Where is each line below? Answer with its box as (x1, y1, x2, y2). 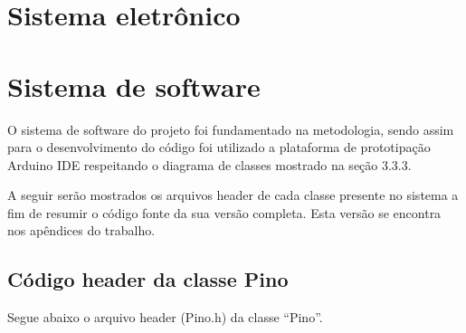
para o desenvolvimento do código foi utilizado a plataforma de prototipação (7, 138, 431, 157)
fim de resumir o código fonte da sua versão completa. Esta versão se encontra (7, 203, 442, 222)
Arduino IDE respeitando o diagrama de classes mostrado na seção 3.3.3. (7, 155, 412, 174)
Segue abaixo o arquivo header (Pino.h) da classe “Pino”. (7, 308, 323, 327)
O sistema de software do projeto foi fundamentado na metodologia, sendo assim (7, 119, 454, 138)
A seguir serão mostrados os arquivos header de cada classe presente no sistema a (7, 186, 459, 205)
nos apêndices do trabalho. (7, 221, 156, 240)
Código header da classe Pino (7, 265, 289, 293)
